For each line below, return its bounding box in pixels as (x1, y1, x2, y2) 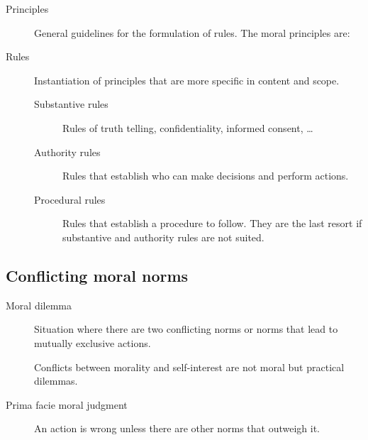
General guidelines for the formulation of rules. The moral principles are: (34, 25, 350, 40)
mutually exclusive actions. (34, 335, 151, 350)
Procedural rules (34, 192, 106, 207)
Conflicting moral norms (6, 264, 189, 286)
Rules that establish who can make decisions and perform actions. (62, 168, 349, 183)
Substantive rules (34, 97, 108, 111)
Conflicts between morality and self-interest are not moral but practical (34, 359, 345, 374)
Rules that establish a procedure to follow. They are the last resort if (62, 216, 362, 231)
